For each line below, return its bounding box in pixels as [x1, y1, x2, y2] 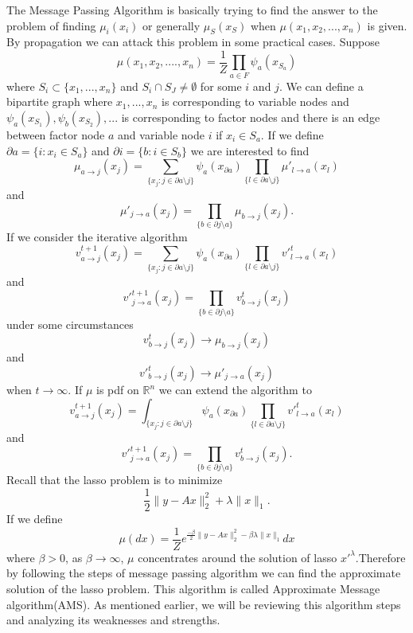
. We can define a [279, 77, 364, 94]
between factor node [6, 126, 105, 143]
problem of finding [6, 17, 96, 33]
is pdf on [96, 381, 139, 398]
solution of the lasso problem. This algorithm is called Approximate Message [6, 580, 380, 596]
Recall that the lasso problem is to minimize [6, 471, 223, 488]
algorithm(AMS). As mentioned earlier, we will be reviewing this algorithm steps [6, 596, 401, 612]
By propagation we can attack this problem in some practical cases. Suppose [6, 33, 380, 50]
